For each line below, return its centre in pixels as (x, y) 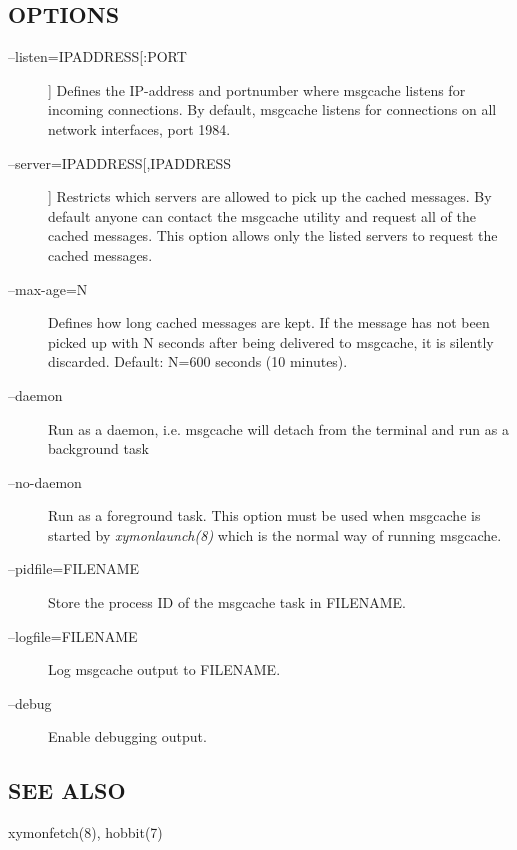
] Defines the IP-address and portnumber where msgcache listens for (257, 89)
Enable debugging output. (127, 736)
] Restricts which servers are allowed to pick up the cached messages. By (270, 196)
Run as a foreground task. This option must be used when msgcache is (264, 515)
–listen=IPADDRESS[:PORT (97, 56)
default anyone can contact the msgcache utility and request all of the (262, 215)
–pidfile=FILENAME (74, 568)
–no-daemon (45, 481)
